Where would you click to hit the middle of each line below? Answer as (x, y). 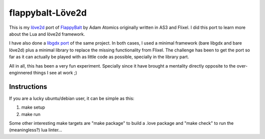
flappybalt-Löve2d (48, 13)
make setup (33, 107)
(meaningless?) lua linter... (36, 130)
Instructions (28, 86)
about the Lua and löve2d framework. (47, 34)
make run (31, 114)
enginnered (21, 72)
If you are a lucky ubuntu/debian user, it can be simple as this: (72, 98)
